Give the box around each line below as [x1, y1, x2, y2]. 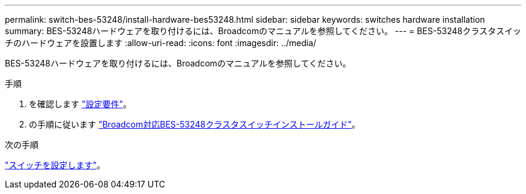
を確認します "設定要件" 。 [29, 99, 131, 109]
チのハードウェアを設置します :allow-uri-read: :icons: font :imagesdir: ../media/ [5, 38, 316, 48]
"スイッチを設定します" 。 [5, 160, 106, 170]
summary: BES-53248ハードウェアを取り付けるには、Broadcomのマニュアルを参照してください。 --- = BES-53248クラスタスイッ [5, 26, 522, 36]
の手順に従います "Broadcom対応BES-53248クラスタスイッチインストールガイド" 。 [29, 119, 360, 129]
